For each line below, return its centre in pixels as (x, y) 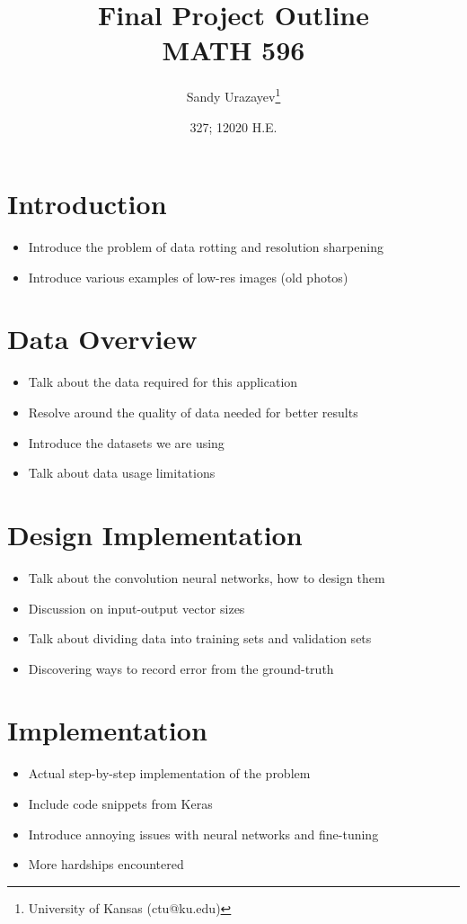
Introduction (87, 204)
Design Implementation (155, 534)
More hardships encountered (106, 864)
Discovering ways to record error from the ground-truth (181, 668)
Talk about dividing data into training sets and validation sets (200, 638)
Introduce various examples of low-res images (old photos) (188, 277)
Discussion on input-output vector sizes (137, 608)
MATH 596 (233, 50)
